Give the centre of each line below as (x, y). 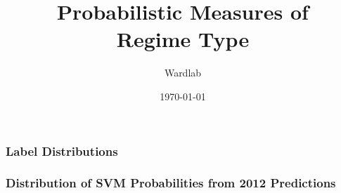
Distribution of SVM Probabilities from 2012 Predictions (171, 183)
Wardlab (183, 73)
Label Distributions (62, 151)
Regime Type (183, 39)
